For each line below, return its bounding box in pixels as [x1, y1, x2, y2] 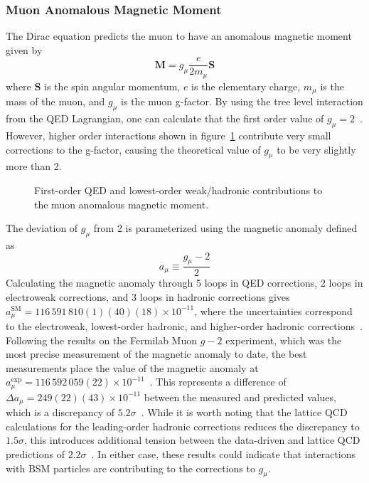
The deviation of [6, 221, 78, 235]
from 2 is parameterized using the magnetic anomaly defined [93, 221, 358, 235]
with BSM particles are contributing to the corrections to [6, 460, 255, 475]
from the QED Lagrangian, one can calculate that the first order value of [6, 111, 324, 126]
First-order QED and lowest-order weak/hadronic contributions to [34, 182, 323, 197]
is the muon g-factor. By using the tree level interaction [121, 94, 363, 109]
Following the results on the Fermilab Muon [6, 332, 197, 347]
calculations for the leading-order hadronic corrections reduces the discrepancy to [6, 418, 360, 433]
